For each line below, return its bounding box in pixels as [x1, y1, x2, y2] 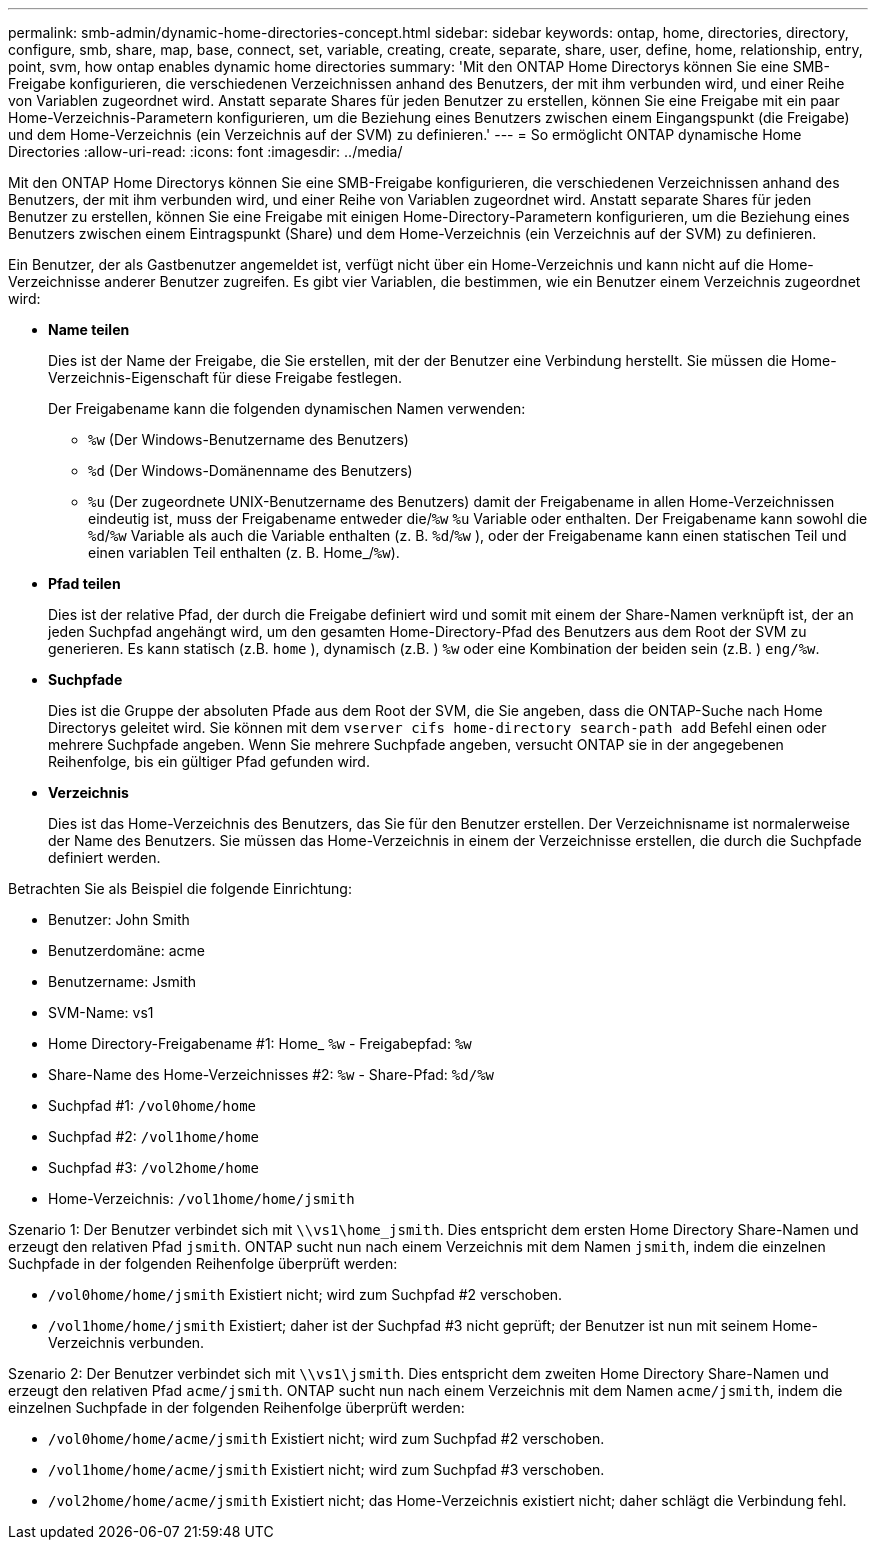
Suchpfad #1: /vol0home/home [48, 1097, 256, 1114]
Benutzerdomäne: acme [48, 942, 205, 959]
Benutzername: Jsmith [48, 973, 197, 990]
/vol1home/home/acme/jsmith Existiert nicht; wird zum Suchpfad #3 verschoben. [48, 1461, 605, 1478]
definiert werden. [48, 849, 161, 866]
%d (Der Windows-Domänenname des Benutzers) [88, 462, 413, 479]
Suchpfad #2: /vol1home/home [48, 1128, 259, 1145]
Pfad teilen [48, 575, 121, 592]
